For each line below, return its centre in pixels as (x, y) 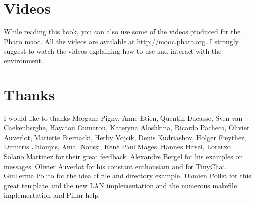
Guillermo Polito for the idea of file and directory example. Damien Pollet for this (127, 176)
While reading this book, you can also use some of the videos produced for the (122, 32)
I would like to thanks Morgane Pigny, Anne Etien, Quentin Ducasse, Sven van (123, 118)
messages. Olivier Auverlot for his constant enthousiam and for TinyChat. (115, 166)
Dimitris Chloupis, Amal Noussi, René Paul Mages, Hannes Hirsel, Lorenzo (117, 147)
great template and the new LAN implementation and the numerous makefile (121, 185)
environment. (24, 60)
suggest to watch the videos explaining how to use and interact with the (113, 51)
